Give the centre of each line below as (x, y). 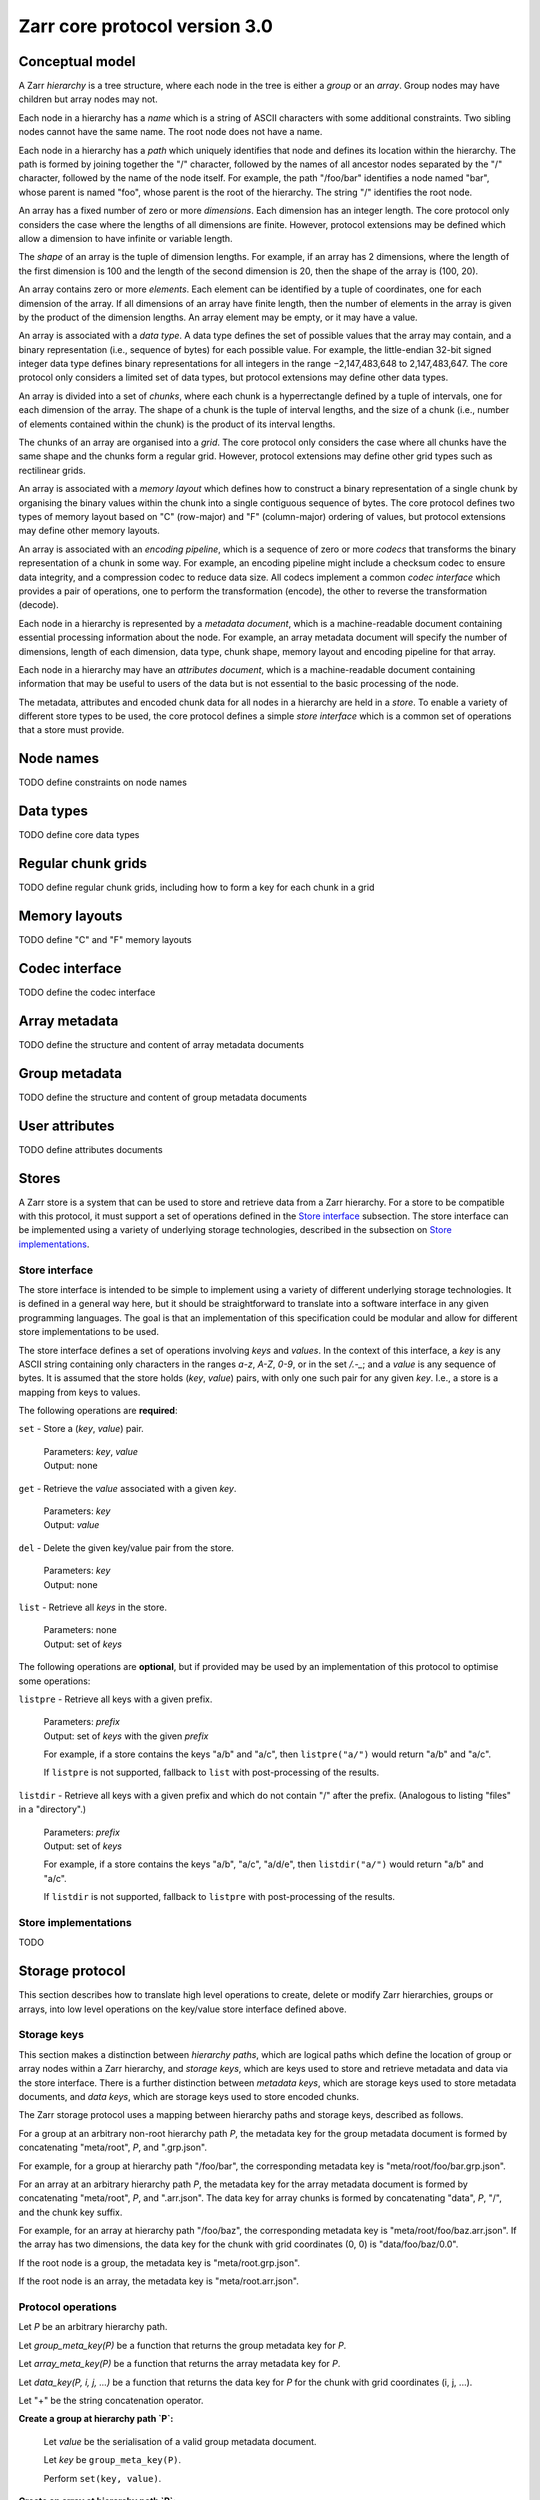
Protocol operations (67, 2307)
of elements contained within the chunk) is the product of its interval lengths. (177, 424)
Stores (39, 1178)
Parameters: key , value (91, 1451)
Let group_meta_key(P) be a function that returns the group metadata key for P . (182, 2345)
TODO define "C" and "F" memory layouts (105, 940)
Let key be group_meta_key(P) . (112, 2460)
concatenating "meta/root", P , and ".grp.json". (112, 2147)
